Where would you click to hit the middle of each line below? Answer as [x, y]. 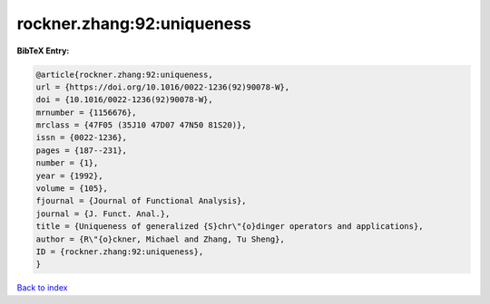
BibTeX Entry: [43, 51]
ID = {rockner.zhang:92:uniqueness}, [120, 252]
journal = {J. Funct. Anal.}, [103, 214]
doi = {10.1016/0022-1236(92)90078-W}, [124, 100]
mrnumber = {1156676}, [86, 112]
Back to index [42, 288]
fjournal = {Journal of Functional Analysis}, [141, 201]
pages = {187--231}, [81, 150]
